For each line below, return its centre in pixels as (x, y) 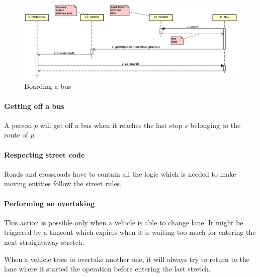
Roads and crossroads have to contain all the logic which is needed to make (120, 173)
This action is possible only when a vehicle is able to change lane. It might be (124, 222)
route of (16, 135)
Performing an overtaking (50, 203)
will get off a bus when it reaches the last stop (111, 125)
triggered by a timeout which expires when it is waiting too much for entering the (130, 232)
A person (18, 125)
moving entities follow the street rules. (63, 183)
